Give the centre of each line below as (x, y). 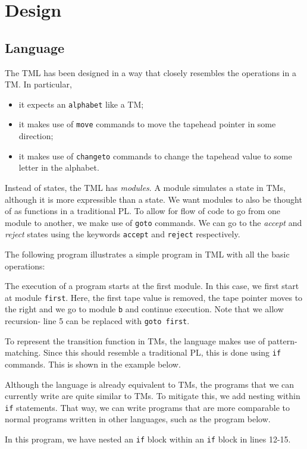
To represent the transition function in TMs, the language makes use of (135, 340)
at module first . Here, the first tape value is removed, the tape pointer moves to (154, 297)
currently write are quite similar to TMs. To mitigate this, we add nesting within (153, 396)
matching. (23, 352)
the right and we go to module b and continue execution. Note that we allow (144, 309)
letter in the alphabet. (59, 167)
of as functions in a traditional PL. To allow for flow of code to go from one (143, 211)
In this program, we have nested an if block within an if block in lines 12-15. (148, 439)
